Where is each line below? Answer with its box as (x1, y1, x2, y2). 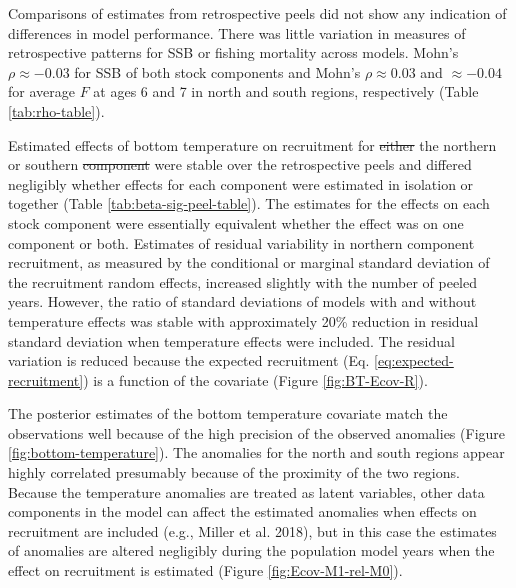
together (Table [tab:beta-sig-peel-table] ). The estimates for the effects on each (8, 193, 490, 214)
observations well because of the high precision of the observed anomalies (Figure (8, 422, 506, 443)
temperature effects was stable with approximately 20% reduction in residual (8, 310, 479, 331)
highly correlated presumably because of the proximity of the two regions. (8, 462, 460, 483)
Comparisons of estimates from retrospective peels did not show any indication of (8, 3, 507, 23)
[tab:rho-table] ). (8, 100, 105, 121)
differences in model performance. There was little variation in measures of (8, 22, 466, 43)
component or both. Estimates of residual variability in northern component (8, 232, 475, 253)
